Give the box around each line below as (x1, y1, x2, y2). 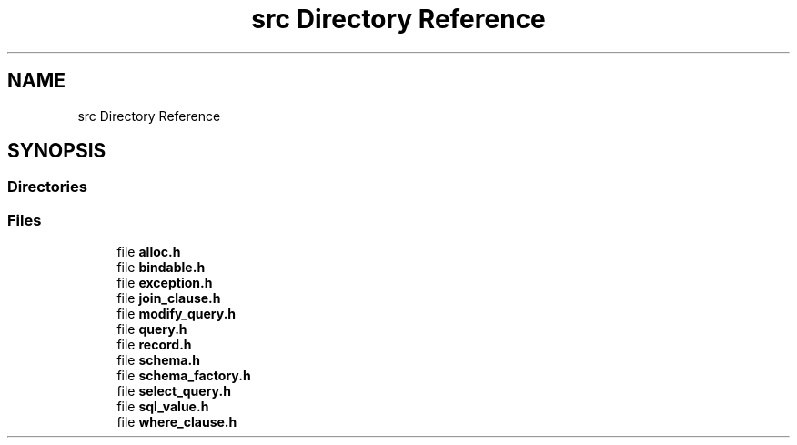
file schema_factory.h (116, 368, 251, 384)
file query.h (116, 321, 187, 338)
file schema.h (116, 352, 200, 369)
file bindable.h (116, 259, 206, 276)
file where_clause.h (116, 414, 237, 430)
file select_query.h (116, 383, 231, 399)
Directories (7, 177, 87, 197)
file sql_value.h (116, 399, 209, 415)
